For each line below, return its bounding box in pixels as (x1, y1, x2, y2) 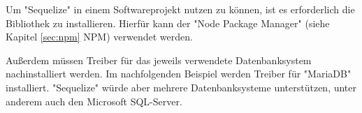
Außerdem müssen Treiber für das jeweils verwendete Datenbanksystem (6, 52, 312, 67)
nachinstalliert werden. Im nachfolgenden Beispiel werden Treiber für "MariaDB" (6, 66, 352, 81)
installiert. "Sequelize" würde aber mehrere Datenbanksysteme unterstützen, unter (6, 80, 357, 94)
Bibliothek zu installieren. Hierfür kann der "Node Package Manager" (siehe (6, 15, 330, 30)
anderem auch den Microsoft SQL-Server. (6, 93, 182, 108)
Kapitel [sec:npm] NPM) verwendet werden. (6, 29, 193, 44)
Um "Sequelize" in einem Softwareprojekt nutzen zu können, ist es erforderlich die (6, 2, 355, 16)
